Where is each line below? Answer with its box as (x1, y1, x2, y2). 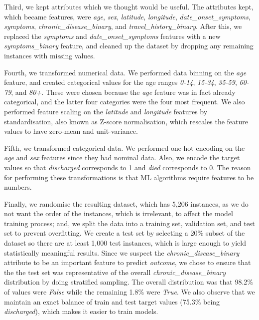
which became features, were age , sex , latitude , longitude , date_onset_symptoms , (4, 11, 251, 21)
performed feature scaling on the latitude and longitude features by (4, 106, 208, 116)
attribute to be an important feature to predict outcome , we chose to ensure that (4, 257, 251, 268)
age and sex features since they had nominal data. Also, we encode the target (4, 152, 240, 163)
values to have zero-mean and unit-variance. (4, 126, 138, 136)
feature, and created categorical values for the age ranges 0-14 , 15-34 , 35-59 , (4, 77, 237, 87)
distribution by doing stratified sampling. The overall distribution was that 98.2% (4, 277, 253, 287)
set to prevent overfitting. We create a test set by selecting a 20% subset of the (4, 228, 245, 238)
